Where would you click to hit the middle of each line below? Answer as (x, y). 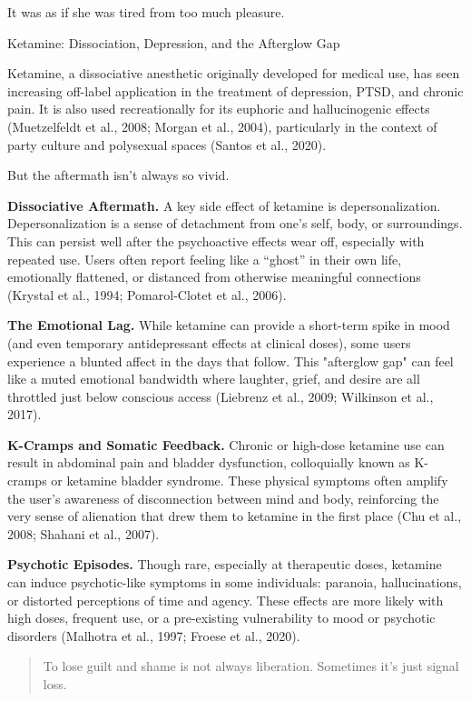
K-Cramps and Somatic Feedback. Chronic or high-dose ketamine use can (226, 444)
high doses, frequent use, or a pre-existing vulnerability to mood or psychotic (221, 618)
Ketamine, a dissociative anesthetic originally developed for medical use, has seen (234, 73)
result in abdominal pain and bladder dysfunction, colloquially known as (209, 462)
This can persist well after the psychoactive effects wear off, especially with (216, 240)
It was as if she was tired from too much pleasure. (146, 12)
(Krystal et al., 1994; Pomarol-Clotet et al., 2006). (147, 294)
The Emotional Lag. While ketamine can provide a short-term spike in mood (229, 325)
